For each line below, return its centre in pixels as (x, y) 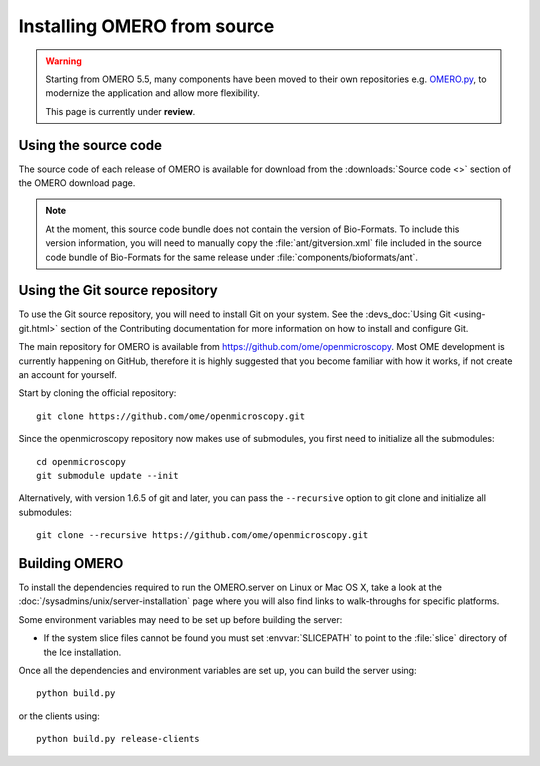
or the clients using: (59, 716)
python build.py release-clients (118, 739)
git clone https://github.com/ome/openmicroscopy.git (170, 416)
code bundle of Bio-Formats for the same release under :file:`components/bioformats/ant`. (232, 257)
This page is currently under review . (120, 111)
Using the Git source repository (118, 290)
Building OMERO (71, 563)
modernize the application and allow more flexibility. (152, 93)
